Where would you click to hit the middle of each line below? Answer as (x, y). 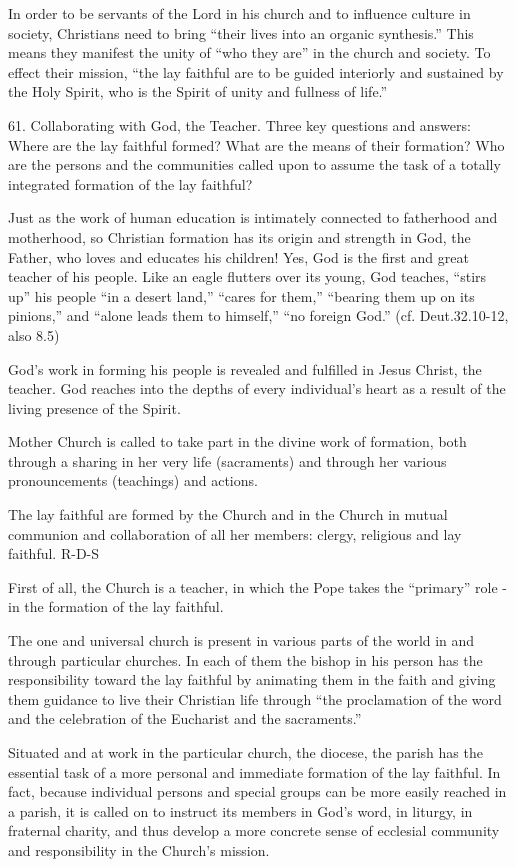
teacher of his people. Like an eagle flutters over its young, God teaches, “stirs (247, 276)
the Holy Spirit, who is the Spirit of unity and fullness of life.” (198, 91)
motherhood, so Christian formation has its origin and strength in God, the (239, 236)
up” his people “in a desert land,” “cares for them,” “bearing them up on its (241, 295)
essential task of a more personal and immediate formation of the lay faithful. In (254, 771)
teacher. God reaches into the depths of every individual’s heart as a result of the (257, 388)
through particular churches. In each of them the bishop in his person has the (245, 659)
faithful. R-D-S (54, 553)
